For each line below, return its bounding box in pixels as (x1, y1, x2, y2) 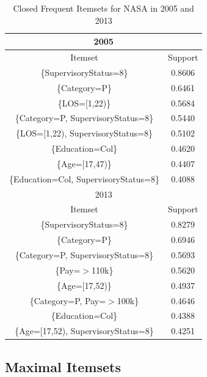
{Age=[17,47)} (57, 157, 112, 170)
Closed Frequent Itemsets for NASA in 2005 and (13, 2, 194, 14)
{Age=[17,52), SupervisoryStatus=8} (15, 324, 154, 337)
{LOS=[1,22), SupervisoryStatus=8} (15, 127, 153, 140)
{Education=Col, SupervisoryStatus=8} (9, 172, 159, 185)
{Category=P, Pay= (29, 294, 106, 307)
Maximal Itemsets (5, 357, 121, 376)
